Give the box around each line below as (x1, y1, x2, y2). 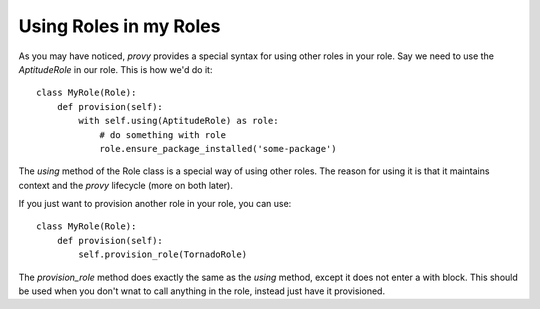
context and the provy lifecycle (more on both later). (18, 179, 234, 191)
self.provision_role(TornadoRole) (78, 249, 248, 260)
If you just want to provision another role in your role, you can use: (18, 198, 292, 210)
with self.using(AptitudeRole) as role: (78, 115, 279, 127)
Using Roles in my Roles (18, 15, 221, 37)
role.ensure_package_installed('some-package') (99, 143, 337, 154)
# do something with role (99, 129, 227, 140)
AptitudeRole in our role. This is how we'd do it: (18, 63, 213, 75)
